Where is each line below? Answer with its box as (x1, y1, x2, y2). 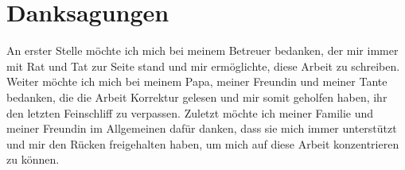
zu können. (6, 151, 60, 168)
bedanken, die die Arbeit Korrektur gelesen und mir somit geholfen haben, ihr (6, 88, 387, 105)
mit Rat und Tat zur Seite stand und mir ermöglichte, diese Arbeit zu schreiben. (6, 57, 400, 74)
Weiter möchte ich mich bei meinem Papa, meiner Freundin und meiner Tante (6, 73, 387, 90)
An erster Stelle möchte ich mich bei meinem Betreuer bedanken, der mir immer (6, 42, 399, 59)
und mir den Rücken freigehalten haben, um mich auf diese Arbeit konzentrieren (6, 135, 399, 152)
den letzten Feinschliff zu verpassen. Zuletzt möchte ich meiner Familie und (6, 104, 374, 121)
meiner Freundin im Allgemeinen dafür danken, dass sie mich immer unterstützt (6, 120, 397, 137)
